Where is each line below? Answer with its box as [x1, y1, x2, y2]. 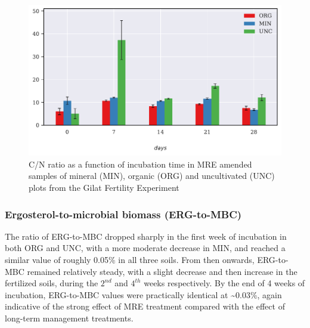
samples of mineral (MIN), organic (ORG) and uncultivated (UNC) [29, 169, 275, 182]
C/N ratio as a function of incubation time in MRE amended [29, 157, 252, 170]
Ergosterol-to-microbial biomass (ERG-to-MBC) [5, 206, 242, 221]
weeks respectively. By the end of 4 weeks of [144, 277, 305, 289]
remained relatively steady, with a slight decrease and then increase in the [27, 265, 297, 277]
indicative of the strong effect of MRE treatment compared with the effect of [5, 300, 285, 312]
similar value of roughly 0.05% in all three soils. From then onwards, [5, 253, 255, 266]
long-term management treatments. [5, 312, 134, 324]
